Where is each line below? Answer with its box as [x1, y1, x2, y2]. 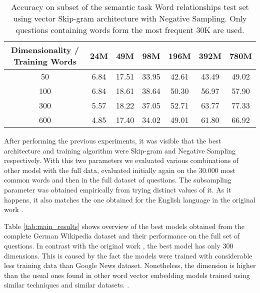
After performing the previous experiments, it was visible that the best [4, 135, 221, 145]
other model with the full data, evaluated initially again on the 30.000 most [4, 164, 235, 175]
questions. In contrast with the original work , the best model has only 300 [4, 240, 233, 250]
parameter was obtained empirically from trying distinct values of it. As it [4, 184, 231, 194]
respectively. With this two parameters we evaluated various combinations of [4, 155, 239, 165]
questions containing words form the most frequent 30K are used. [15, 24, 244, 35]
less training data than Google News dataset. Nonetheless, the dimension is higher [4, 260, 256, 270]
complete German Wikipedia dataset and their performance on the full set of [4, 230, 240, 241]
